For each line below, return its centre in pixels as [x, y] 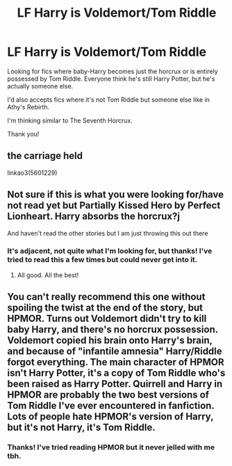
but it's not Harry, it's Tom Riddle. [81, 427]
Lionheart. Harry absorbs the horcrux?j [94, 216]
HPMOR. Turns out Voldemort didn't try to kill [107, 319]
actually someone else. [40, 86]
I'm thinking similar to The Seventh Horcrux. [70, 121]
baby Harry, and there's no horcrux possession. [113, 330]
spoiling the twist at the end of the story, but [105, 308]
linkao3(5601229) [32, 173]
